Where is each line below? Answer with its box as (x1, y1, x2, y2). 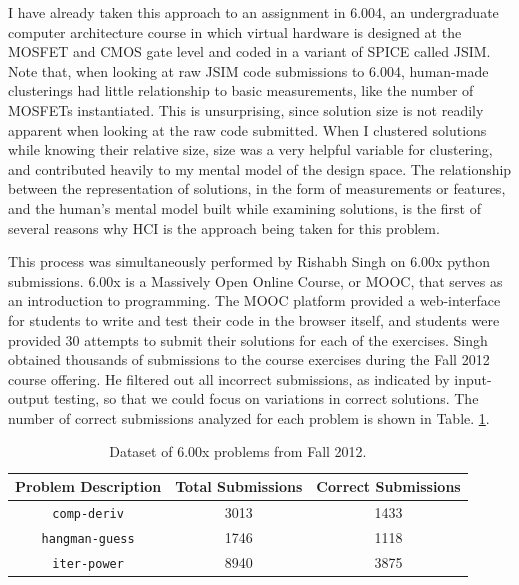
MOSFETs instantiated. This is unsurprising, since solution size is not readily (8, 99, 484, 120)
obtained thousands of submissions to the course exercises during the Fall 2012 (8, 349, 490, 370)
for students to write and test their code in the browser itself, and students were (8, 309, 500, 330)
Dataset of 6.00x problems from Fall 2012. (109, 441, 367, 462)
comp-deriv (52, 506, 124, 521)
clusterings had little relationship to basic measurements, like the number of (8, 80, 474, 101)
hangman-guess (41, 531, 135, 546)
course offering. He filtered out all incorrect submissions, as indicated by (8, 368, 450, 389)
